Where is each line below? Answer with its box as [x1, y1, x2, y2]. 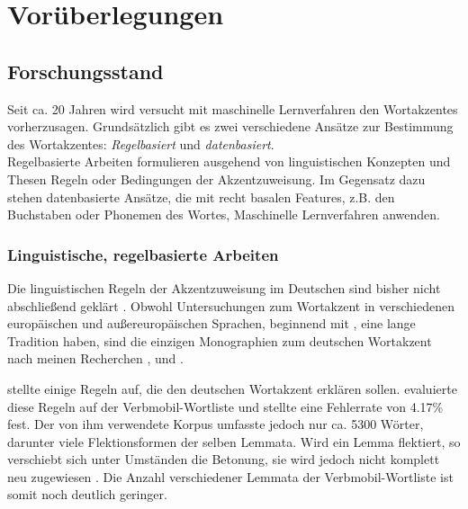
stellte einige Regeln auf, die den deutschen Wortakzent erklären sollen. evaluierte [7, 379, 457, 397]
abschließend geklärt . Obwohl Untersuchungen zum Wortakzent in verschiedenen [7, 296, 455, 315]
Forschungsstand [7, 57, 164, 85]
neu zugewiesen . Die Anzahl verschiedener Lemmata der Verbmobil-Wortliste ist [7, 467, 454, 486]
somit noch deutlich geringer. [7, 485, 167, 504]
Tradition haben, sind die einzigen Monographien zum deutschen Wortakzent [7, 331, 432, 350]
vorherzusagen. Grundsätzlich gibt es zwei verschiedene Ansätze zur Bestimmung [7, 117, 454, 136]
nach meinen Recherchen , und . [7, 349, 184, 368]
